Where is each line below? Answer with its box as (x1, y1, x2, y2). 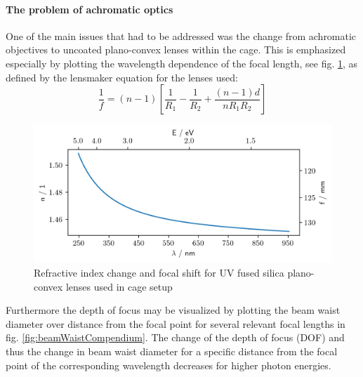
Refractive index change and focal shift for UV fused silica (34, 265, 284, 280)
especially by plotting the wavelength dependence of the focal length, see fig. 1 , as (6, 55, 358, 70)
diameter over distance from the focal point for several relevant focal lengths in (6, 316, 345, 331)
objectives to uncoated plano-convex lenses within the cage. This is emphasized (6, 42, 346, 57)
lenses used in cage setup (65, 279, 173, 293)
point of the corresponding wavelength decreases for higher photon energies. (6, 357, 331, 372)
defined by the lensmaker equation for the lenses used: (6, 70, 238, 84)
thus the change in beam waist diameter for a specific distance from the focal (6, 344, 338, 359)
